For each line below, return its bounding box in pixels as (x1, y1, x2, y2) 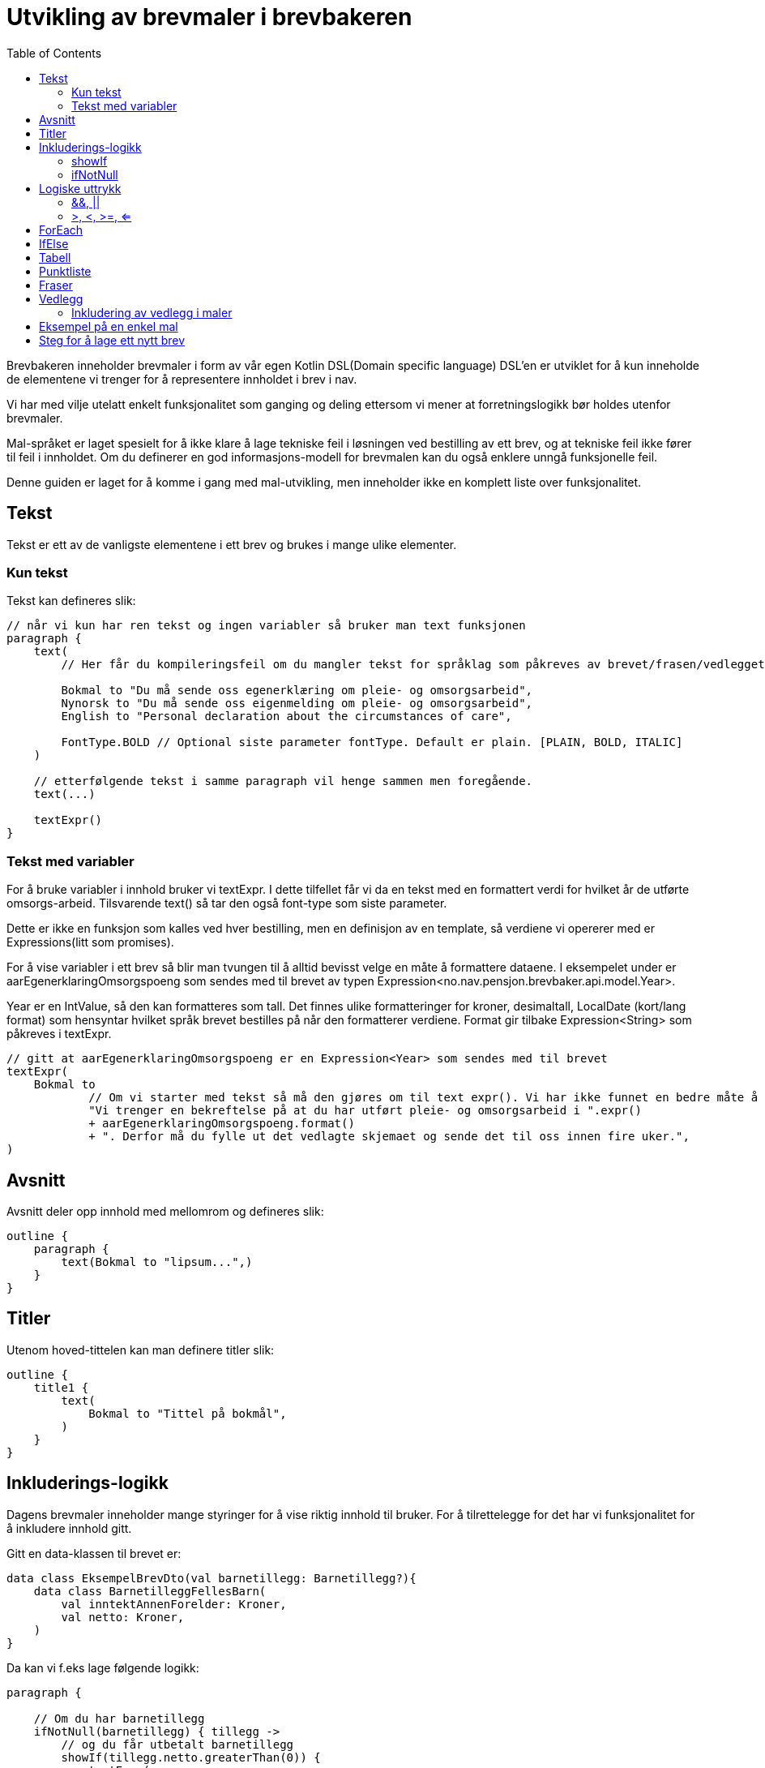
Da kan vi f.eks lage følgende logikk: (6, 1660, 199, 1675)
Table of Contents (6, 45, 102, 60)
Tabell (39, 250, 71, 264)
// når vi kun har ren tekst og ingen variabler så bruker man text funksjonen (6, 619, 526, 633)
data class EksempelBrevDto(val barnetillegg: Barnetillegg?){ (6, 1571, 417, 1585)
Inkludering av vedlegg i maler (71, 305, 233, 320)
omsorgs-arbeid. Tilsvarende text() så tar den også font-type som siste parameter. (6, 896, 447, 911)
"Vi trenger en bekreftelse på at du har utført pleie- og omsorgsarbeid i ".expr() (88, 1104, 642, 1118)
